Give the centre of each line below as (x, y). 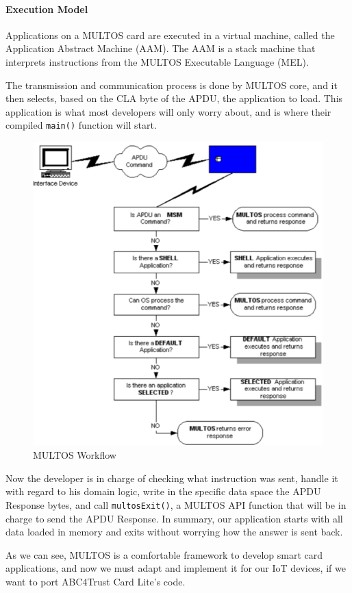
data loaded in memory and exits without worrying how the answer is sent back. (174, 532)
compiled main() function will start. (81, 125)
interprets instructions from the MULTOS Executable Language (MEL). (157, 61)
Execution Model (47, 9)
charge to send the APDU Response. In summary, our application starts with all (174, 518)
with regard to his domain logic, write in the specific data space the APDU (163, 491)
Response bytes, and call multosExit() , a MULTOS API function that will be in (176, 505)
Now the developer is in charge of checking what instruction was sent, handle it (172, 478)
